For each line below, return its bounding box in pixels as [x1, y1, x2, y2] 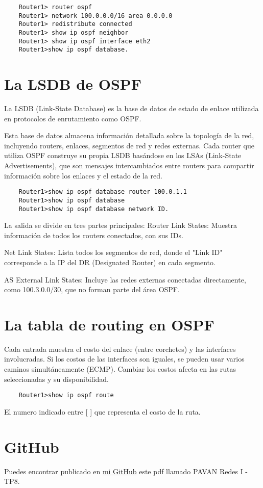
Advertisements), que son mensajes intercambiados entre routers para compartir [4, 160, 254, 171]
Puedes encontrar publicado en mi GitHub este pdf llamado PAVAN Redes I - [4, 466, 248, 476]
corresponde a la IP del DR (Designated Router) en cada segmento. [4, 256, 216, 267]
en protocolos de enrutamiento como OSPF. [4, 113, 141, 123]
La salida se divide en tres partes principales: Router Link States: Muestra [4, 220, 237, 230]
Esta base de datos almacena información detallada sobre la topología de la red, [4, 130, 254, 141]
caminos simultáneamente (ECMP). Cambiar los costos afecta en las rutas [4, 364, 236, 374]
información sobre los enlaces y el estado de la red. [4, 170, 162, 181]
